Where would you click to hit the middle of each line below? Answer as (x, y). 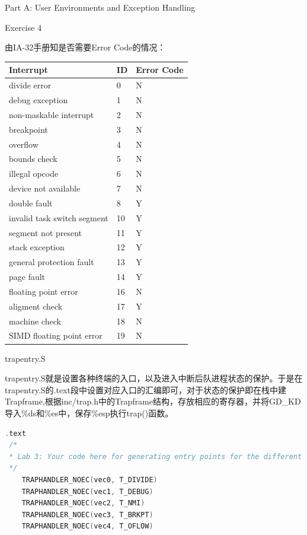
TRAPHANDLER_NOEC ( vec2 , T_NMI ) (83, 503)
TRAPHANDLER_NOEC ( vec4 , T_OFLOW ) (87, 526)
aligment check (36, 306)
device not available (45, 188)
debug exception (39, 99)
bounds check (33, 159)
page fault (27, 277)
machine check (35, 321)
